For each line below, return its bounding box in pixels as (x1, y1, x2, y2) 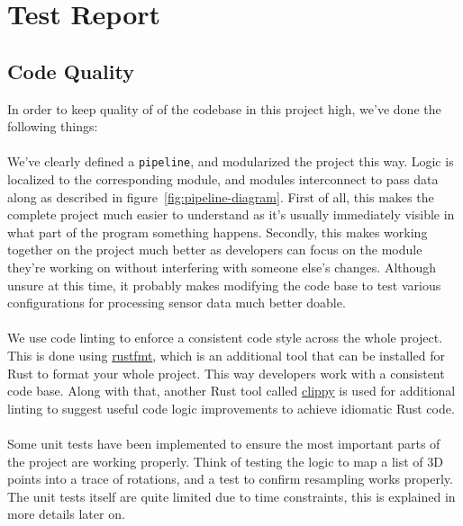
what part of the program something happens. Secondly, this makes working (7, 222, 428, 241)
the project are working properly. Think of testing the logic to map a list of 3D (7, 451, 443, 470)
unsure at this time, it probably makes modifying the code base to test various (7, 275, 441, 294)
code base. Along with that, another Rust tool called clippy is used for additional (7, 381, 456, 400)
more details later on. (7, 504, 125, 523)
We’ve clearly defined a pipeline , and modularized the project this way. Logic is (7, 152, 454, 171)
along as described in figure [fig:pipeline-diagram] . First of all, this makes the (7, 187, 434, 206)
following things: (7, 117, 98, 136)
